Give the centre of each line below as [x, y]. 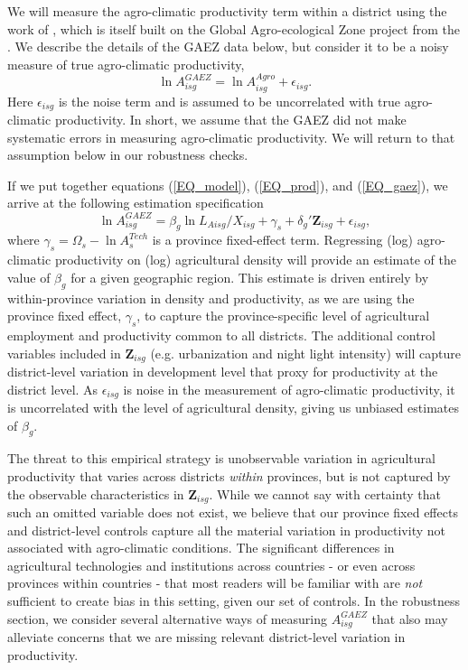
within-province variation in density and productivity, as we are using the [211, 298]
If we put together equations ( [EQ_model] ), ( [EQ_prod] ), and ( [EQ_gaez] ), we [228, 185]
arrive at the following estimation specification [136, 203]
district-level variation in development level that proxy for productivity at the [223, 371]
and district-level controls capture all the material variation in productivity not [226, 530]
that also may [410, 618]
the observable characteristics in [96, 493]
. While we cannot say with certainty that [325, 493]
